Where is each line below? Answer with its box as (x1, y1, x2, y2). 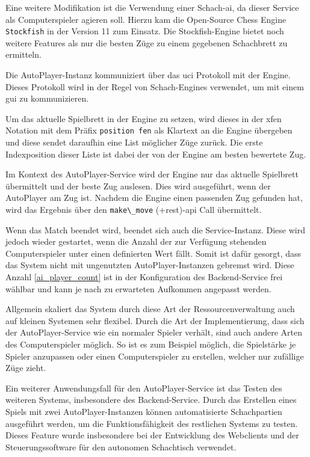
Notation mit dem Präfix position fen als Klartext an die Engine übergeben (5, 124, 293, 136)
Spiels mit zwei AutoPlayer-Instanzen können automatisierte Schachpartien (5, 405, 282, 417)
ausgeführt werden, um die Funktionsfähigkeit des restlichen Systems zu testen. (5, 417, 298, 429)
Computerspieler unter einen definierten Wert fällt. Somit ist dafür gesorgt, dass (5, 247, 302, 259)
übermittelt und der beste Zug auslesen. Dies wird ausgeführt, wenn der (5, 179, 271, 192)
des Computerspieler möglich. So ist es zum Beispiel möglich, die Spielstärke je (5, 338, 296, 351)
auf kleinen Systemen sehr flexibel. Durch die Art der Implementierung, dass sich (5, 314, 305, 327)
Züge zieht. (5, 361, 46, 374)
